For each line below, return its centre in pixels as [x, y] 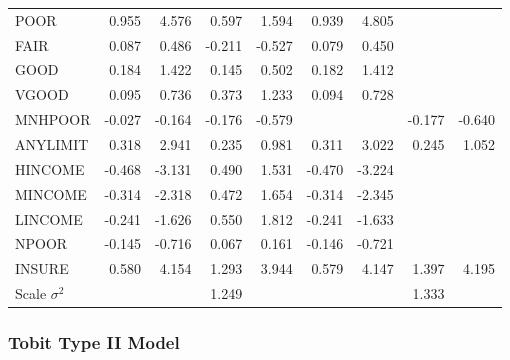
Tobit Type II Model [94, 342]
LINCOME [49, 218]
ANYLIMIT [52, 143]
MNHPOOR [53, 119]
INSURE [42, 268]
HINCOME [50, 168]
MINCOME [51, 193]
